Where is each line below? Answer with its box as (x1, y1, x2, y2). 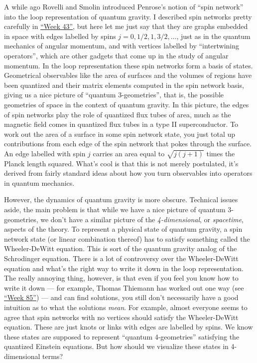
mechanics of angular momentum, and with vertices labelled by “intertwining (4, 40, 239, 51)
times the (206, 148, 235, 158)
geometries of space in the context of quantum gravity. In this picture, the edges (4, 99, 249, 109)
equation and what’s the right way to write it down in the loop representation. (4, 263, 244, 273)
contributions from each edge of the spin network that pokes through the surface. (4, 138, 252, 149)
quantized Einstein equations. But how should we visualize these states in (4, 341, 229, 352)
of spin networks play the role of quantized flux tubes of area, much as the (4, 109, 231, 119)
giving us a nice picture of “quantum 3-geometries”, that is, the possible (4, 89, 224, 100)
